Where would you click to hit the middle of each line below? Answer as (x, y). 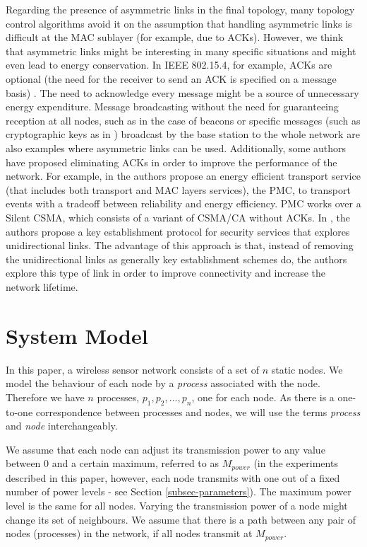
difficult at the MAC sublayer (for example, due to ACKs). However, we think (175, 37)
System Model (77, 335)
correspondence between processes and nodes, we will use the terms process (198, 411)
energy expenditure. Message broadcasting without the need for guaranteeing (172, 106)
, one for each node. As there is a (263, 397)
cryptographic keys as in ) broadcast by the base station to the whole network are (183, 134)
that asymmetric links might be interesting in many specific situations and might (181, 51)
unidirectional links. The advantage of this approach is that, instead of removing (180, 245)
